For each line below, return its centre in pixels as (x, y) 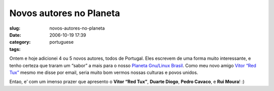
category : (20, 42)
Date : (15, 35)
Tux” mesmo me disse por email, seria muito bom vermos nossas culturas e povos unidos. (104, 72)
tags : (15, 49)
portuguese (61, 42)
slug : (15, 28)
